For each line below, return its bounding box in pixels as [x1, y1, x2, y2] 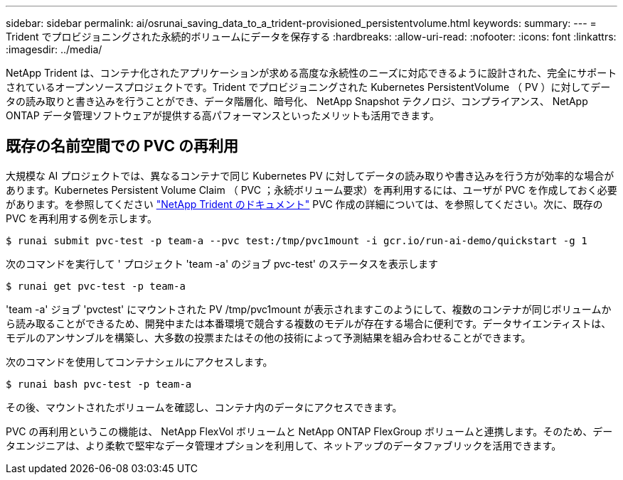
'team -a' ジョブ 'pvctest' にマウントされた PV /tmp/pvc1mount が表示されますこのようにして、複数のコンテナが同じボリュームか [6, 302, 612, 315]
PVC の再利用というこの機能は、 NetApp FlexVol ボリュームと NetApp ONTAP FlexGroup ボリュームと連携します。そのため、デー [6, 425, 613, 437]
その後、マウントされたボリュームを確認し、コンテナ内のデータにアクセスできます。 [6, 400, 403, 413]
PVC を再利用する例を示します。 [6, 212, 157, 224]
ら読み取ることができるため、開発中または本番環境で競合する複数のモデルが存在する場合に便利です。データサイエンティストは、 [6, 317, 612, 329]
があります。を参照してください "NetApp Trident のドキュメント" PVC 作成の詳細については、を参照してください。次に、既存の [6, 197, 603, 210]
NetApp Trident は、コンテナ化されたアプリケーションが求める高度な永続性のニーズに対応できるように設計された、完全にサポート [6, 67, 617, 79]
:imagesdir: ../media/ [6, 43, 102, 55]
